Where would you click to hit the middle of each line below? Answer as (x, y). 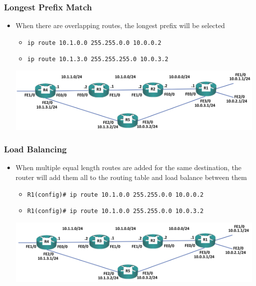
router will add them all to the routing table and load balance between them (131, 177)
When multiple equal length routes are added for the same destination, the (128, 167)
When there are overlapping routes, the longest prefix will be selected (120, 25)
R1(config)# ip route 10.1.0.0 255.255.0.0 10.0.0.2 (115, 195)
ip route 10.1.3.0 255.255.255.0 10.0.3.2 (98, 59)
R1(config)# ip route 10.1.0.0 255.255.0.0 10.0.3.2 (115, 211)
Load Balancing (35, 149)
